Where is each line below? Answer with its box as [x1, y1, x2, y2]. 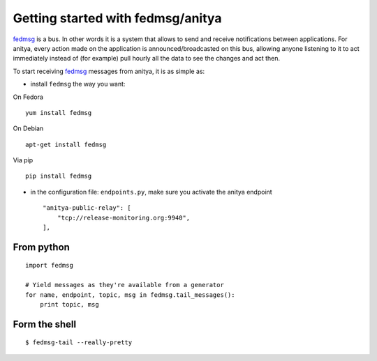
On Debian [13, 124, 44, 132]
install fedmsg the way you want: [30, 80, 126, 89]
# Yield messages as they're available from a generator [25, 281, 225, 289]
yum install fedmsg [25, 109, 92, 116]
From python [13, 241, 70, 253]
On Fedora [13, 93, 43, 101]
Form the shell [13, 318, 77, 330]
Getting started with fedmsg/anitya [13, 10, 222, 26]
